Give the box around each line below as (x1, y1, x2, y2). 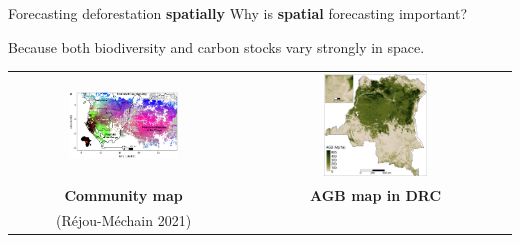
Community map (64, 184, 183, 205)
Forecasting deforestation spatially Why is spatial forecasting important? (8, 3, 468, 23)
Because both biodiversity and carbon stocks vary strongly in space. (8, 36, 425, 57)
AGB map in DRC (309, 184, 442, 205)
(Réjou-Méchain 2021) (55, 209, 192, 230)
